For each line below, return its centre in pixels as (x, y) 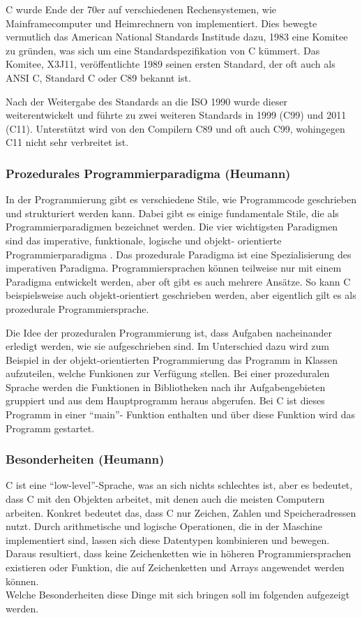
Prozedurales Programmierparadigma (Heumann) (148, 173)
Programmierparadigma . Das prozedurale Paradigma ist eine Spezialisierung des (179, 254)
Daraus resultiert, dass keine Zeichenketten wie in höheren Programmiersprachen (179, 553)
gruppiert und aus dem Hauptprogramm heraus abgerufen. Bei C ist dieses (165, 400)
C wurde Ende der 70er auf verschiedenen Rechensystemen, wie (141, 9)
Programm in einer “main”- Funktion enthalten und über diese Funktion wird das (181, 414)
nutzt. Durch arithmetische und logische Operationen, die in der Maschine (164, 526)
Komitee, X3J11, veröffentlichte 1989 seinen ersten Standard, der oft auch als (171, 64)
